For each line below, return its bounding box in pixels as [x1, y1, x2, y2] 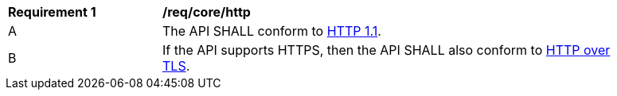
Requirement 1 [8, 4, 96, 20]
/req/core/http [162, 4, 251, 20]
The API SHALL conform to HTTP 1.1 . [162, 23, 381, 39]
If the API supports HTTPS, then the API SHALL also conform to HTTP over [162, 42, 611, 58]
